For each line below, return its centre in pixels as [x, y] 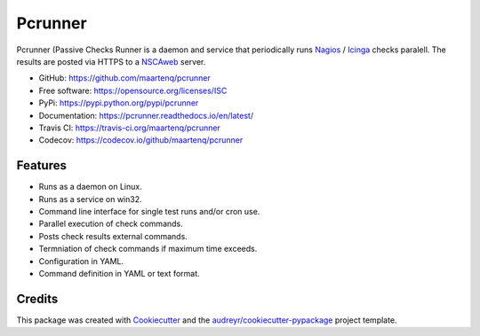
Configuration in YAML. [81, 261]
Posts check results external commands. [113, 236]
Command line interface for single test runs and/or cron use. [149, 211]
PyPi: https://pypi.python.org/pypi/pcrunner [119, 103]
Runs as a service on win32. [90, 199]
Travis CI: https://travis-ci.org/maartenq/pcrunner [130, 128]
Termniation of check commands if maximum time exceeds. [148, 249]
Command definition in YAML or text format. [119, 273]
